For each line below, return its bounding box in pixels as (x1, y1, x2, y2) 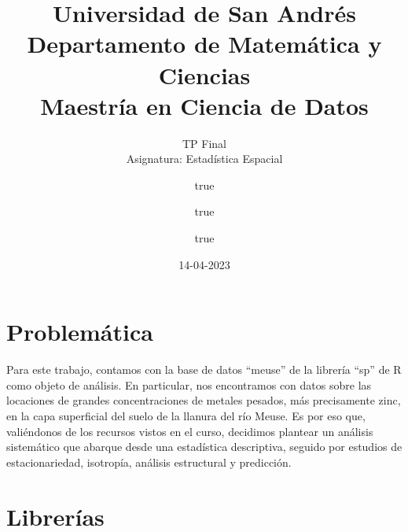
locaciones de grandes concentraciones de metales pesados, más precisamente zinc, (6, 392, 401, 408)
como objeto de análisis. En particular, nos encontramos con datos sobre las (6, 376, 372, 393)
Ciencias (158, 58, 251, 91)
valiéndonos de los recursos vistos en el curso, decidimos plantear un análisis (6, 423, 373, 439)
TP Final (182, 135, 226, 151)
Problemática (6, 316, 153, 348)
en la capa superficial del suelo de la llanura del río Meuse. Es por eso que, (6, 407, 366, 423)
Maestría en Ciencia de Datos (40, 89, 369, 121)
